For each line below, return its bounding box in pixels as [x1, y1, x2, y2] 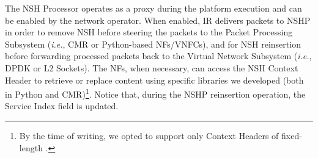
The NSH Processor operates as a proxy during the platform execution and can [5, 2, 302, 14]
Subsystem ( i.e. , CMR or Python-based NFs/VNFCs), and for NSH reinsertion [5, 37, 301, 50]
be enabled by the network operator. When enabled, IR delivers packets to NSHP [5, 13, 311, 26]
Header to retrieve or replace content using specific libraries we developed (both [5, 73, 304, 86]
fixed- [281, 129, 302, 142]
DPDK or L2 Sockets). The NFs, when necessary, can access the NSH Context [5, 61, 298, 74]
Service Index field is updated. [5, 99, 119, 112]
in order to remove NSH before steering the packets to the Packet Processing [5, 26, 293, 38]
